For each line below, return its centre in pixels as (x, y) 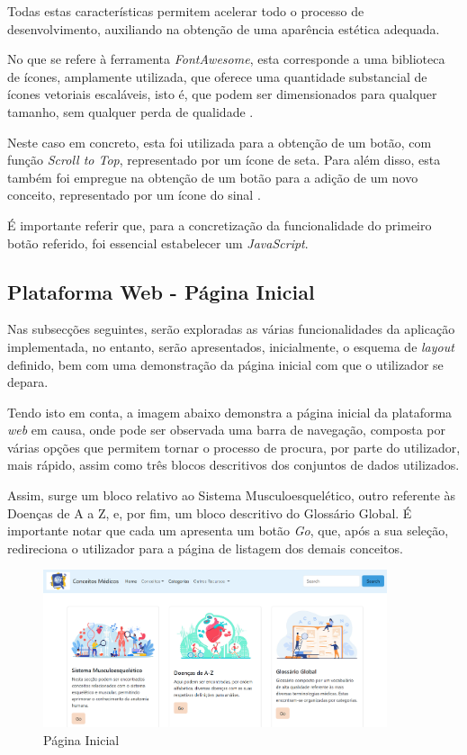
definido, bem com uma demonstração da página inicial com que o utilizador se (225, 364)
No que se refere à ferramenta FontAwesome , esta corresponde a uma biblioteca (226, 59)
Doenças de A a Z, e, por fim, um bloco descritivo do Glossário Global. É (210, 512)
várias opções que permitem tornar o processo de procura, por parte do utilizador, (234, 447)
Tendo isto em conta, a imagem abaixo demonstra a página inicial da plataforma (230, 412)
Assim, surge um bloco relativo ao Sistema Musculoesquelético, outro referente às (232, 495)
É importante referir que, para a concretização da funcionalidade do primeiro (220, 225)
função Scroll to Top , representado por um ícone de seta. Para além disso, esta (224, 160)
